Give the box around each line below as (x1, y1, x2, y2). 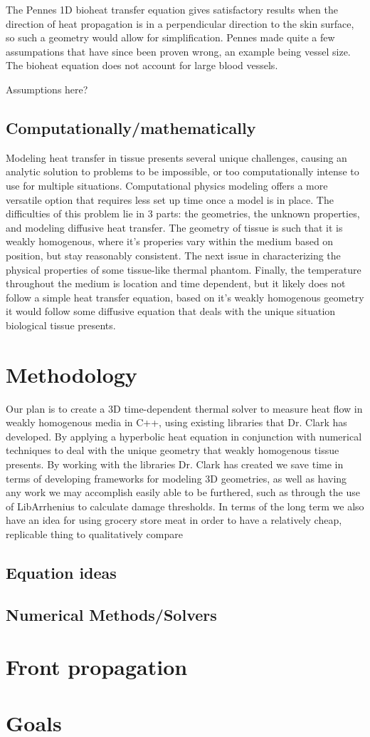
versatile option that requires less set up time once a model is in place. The (6, 192, 334, 207)
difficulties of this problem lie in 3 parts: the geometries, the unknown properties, (6, 206, 360, 221)
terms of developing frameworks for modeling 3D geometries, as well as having (6, 470, 347, 485)
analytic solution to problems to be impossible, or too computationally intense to (6, 164, 359, 179)
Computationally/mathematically (6, 116, 256, 138)
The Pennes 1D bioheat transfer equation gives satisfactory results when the (6, 2, 338, 16)
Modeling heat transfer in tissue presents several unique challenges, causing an (6, 150, 347, 165)
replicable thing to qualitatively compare (6, 526, 183, 541)
